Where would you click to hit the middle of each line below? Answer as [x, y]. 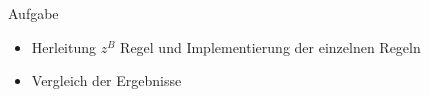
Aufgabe [33, 13]
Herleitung [64, 46]
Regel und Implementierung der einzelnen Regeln [270, 46]
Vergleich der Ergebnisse [106, 80]
